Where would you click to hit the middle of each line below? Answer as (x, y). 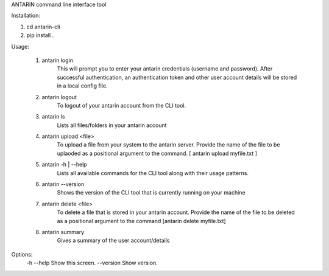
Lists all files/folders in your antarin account (112, 125)
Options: (22, 254)
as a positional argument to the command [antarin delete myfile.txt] (141, 221)
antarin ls (53, 117)
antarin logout (59, 97)
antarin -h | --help (65, 165)
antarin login (57, 60)
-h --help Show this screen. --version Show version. (92, 263)
